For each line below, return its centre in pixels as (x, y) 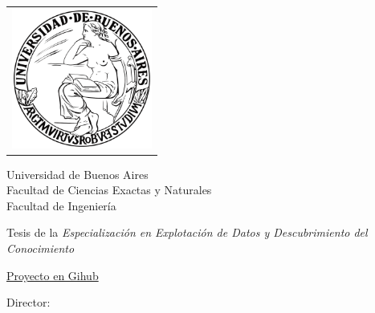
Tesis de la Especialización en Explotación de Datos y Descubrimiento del (187, 232)
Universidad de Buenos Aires (77, 174)
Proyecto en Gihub (53, 275)
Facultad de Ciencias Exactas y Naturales (109, 190)
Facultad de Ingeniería (61, 205)
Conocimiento (41, 248)
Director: (29, 302)
